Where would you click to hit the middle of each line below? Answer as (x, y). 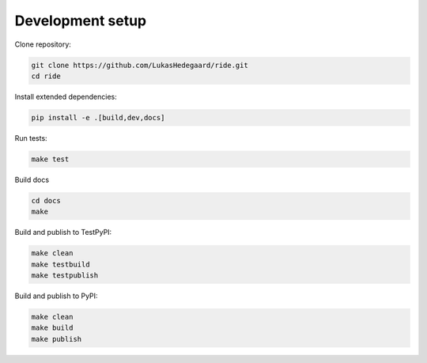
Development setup (81, 21)
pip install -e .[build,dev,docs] (98, 117)
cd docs (46, 200)
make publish (57, 339)
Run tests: (31, 138)
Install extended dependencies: (66, 96)
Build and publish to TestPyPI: (63, 233)
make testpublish (65, 275)
